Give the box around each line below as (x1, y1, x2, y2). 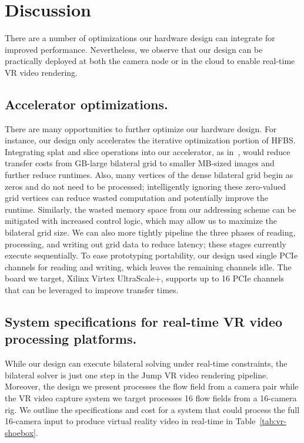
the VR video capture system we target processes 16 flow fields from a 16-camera (5, 391, 297, 404)
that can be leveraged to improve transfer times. (5, 284, 179, 296)
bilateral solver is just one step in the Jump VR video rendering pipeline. (5, 368, 269, 381)
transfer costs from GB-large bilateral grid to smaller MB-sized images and (5, 157, 275, 169)
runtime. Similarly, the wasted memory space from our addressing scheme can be (5, 203, 296, 215)
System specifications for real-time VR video (5, 313, 283, 330)
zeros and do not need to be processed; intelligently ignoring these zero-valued (5, 180, 286, 192)
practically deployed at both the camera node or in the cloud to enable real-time (5, 55, 295, 67)
